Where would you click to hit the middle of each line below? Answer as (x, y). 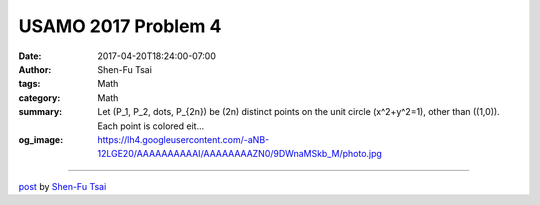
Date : (30, 56)
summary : (40, 112)
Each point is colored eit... (151, 126)
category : (39, 97)
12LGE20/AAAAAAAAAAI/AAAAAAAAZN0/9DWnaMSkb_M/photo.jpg (239, 154)
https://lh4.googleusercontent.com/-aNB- (183, 139)
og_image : (41, 139)
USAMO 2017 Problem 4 (120, 26)
